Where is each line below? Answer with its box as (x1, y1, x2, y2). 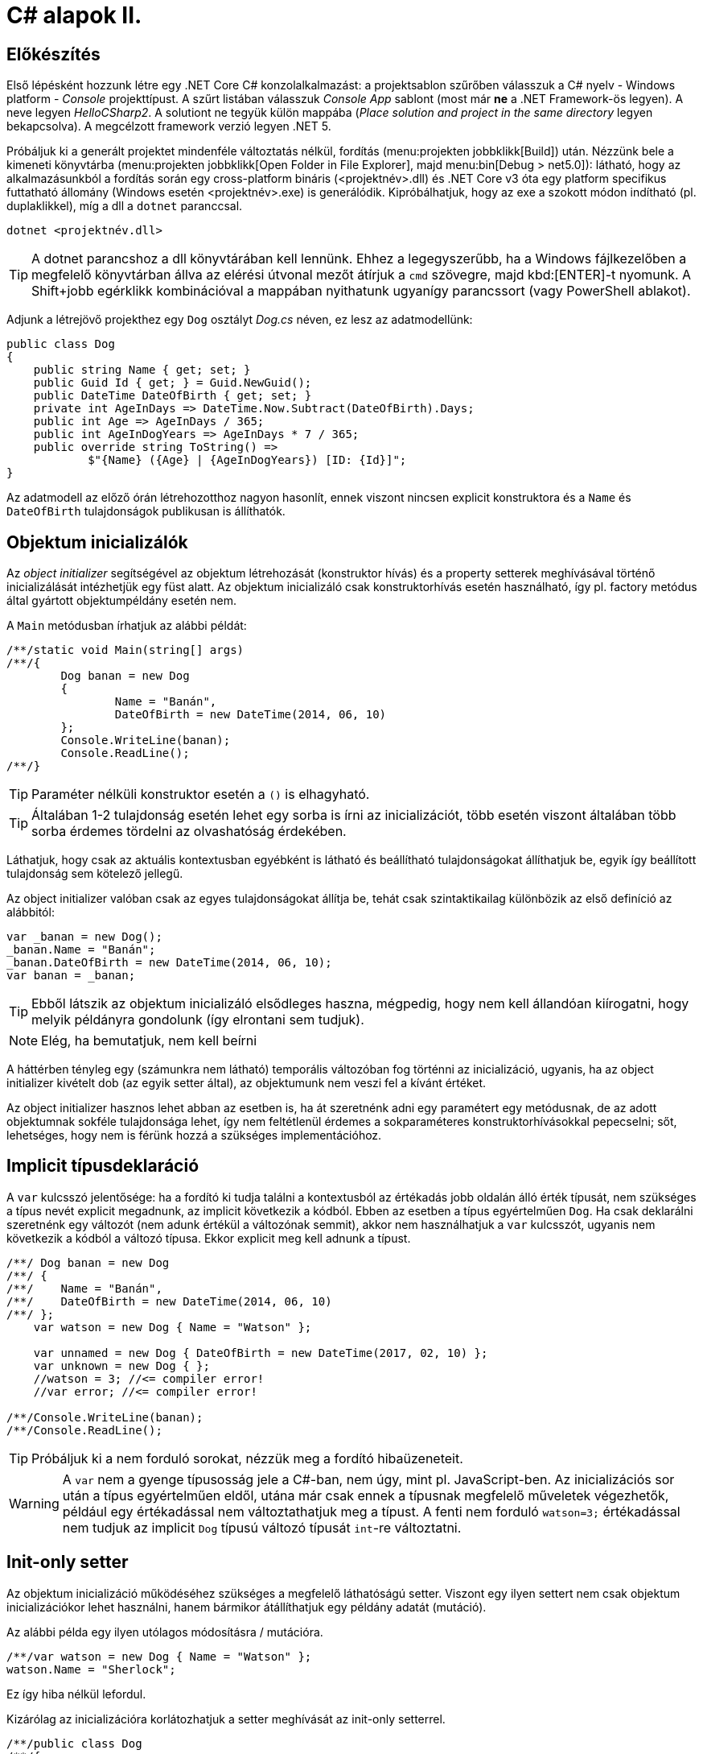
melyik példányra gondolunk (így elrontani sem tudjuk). (31, 1011, 364, 1028)
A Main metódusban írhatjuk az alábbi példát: (6, 618, 247, 633)
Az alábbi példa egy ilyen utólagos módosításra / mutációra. (6, 1624, 323, 1639)
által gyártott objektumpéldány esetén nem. (6, 594, 236, 608)
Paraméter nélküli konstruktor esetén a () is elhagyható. (31, 786, 370, 803)
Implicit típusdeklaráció (6, 1156, 199, 1177)
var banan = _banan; (6, 969, 136, 982)
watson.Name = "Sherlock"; (6, 1662, 176, 1676)
